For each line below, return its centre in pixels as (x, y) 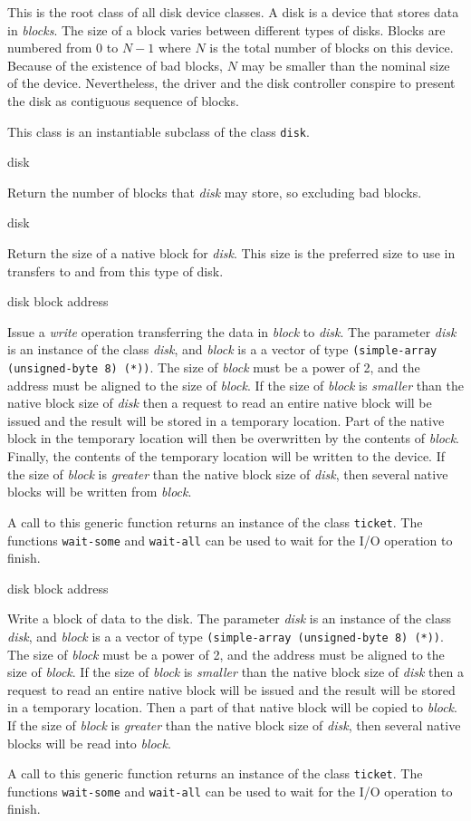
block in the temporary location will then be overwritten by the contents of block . (234, 438)
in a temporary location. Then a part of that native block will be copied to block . (232, 707)
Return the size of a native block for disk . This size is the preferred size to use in (231, 253)
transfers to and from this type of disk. (115, 270)
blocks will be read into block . (89, 743)
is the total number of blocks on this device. (332, 48)
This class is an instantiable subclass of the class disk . (159, 131)
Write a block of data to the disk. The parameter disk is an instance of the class (229, 618)
